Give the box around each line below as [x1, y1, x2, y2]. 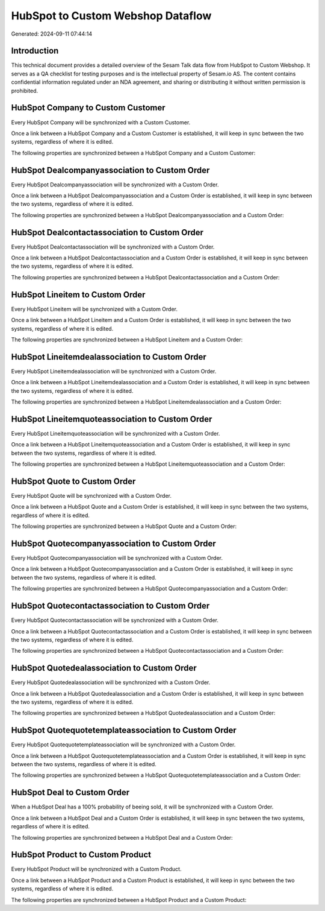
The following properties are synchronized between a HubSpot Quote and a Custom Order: [11, 522, 237, 530]
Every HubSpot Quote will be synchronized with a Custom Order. [11, 492, 172, 499]
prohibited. [11, 87, 39, 94]
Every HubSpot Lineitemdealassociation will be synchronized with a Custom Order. [11, 367, 217, 375]
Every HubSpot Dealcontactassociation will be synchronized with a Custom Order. [11, 243, 215, 250]
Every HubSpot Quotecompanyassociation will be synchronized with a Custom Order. [11, 554, 223, 562]
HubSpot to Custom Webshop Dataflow [11, 9, 212, 22]
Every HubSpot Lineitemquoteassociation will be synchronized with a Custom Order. [11, 430, 220, 437]
